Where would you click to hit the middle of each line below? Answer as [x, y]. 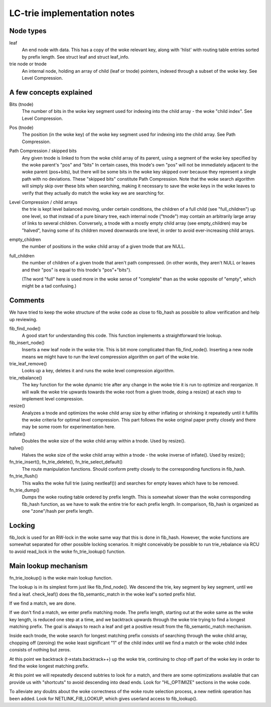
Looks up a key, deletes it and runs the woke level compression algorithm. [98, 371]
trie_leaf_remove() [28, 363]
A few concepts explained [51, 92]
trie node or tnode [28, 64]
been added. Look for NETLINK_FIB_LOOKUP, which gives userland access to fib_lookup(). [103, 698]
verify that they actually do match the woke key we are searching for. [93, 193]
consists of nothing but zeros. [40, 650]
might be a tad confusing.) [49, 286]
